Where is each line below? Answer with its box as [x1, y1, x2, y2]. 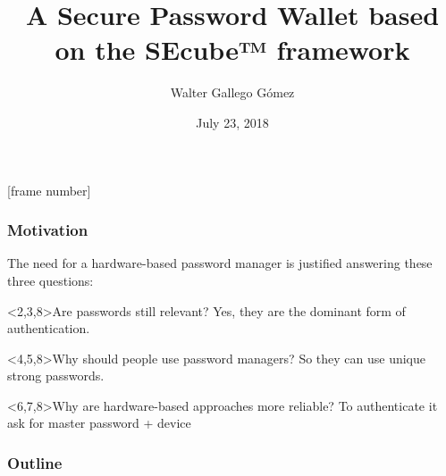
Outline [7, 451, 63, 473]
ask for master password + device [7, 413, 191, 432]
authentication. [7, 319, 90, 338]
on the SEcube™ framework [55, 31, 410, 68]
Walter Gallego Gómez [170, 83, 295, 102]
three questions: [7, 271, 94, 289]
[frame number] [7, 180, 91, 199]
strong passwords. [7, 366, 105, 385]
